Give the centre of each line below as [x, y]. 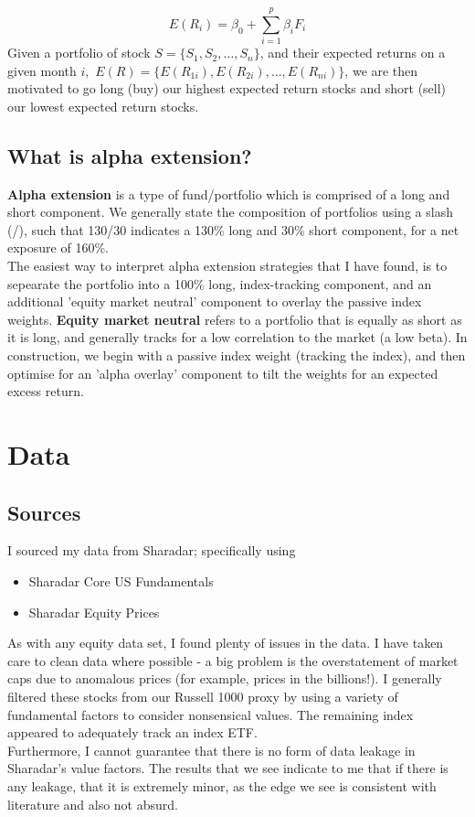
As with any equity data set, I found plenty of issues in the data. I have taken [226, 643]
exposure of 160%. [58, 247]
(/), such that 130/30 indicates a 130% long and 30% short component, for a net [233, 229]
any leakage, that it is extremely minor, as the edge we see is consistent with [222, 785]
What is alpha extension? [130, 155]
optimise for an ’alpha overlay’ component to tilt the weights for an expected [223, 373]
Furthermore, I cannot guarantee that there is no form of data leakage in [211, 750]
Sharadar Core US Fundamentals [121, 581]
